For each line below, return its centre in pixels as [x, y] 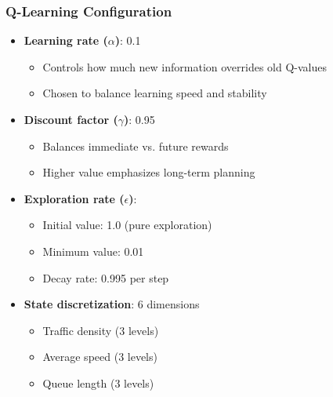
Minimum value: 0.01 [93, 251]
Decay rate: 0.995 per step [106, 277]
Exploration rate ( [74, 198]
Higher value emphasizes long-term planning [149, 172]
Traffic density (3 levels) [101, 330]
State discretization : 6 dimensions [112, 304]
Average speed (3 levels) [100, 357]
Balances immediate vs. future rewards [136, 146]
